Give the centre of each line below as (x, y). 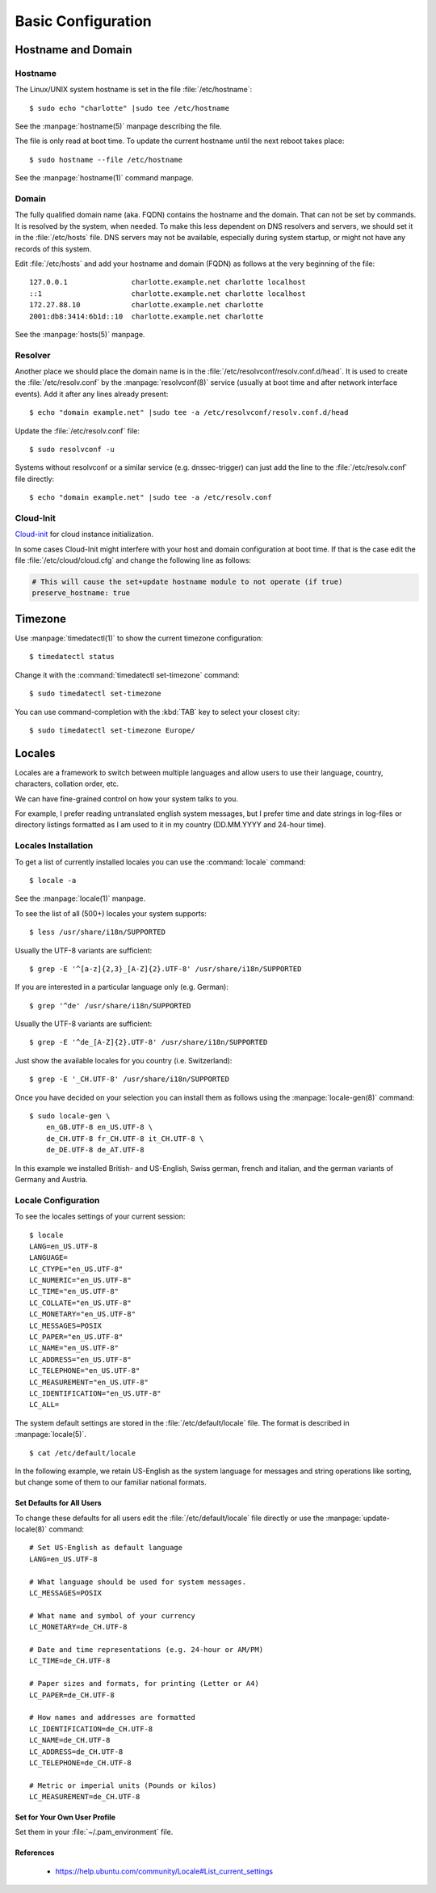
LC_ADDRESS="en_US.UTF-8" (81, 1359)
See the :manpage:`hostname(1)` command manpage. (104, 178)
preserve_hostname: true (81, 593)
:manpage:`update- (358, 1518)
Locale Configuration (57, 1200)
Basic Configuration (84, 21)
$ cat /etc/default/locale (83, 1453)
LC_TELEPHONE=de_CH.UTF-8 (81, 1762)
